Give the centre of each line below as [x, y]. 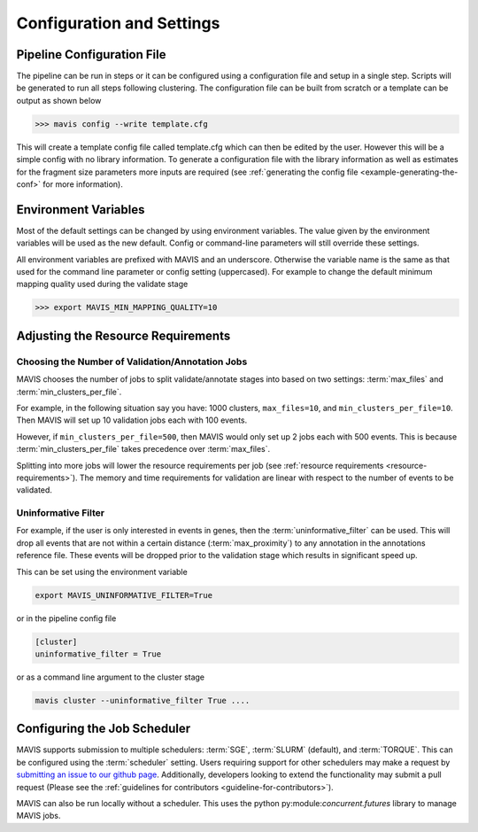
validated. [35, 490]
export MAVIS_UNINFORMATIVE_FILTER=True [123, 595]
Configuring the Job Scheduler [104, 729]
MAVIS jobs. [39, 816]
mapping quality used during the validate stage [102, 284]
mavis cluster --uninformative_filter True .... [143, 700]
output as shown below [59, 100]
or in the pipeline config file [66, 618]
